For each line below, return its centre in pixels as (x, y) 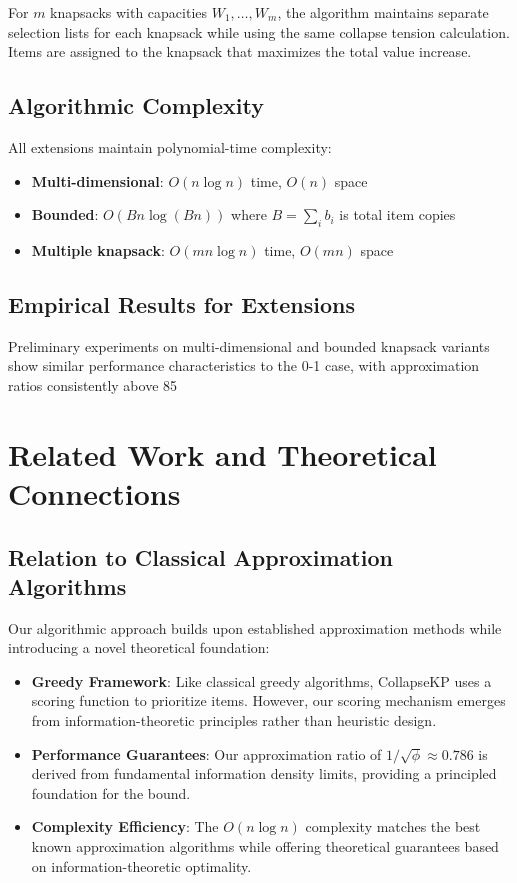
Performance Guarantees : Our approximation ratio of (206, 753)
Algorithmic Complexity (136, 105)
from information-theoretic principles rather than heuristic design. (234, 720)
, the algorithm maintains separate (383, 12)
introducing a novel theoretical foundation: (139, 647)
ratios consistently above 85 (93, 384)
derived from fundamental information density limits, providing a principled (264, 773)
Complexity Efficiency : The (125, 826)
